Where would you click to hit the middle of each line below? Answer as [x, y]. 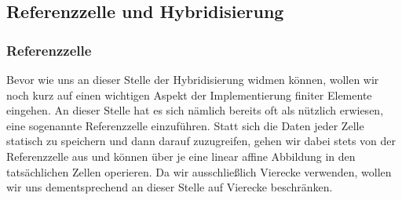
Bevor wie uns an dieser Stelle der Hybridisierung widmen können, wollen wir [193, 79]
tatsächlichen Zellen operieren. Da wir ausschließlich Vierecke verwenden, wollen [199, 171]
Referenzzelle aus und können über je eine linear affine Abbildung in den [181, 156]
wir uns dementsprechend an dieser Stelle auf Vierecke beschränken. [170, 187]
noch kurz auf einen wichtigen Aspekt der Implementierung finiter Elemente [189, 95]
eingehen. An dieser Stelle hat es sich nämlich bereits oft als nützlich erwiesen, [195, 110]
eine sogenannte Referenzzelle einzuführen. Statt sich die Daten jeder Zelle [185, 125]
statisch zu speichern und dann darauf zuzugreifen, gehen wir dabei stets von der [201, 141]
